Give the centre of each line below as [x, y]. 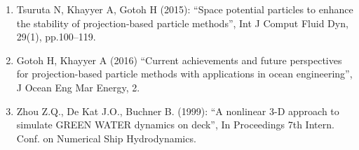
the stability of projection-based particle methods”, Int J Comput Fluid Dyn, [182, 23]
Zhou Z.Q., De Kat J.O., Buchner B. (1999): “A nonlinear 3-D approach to [178, 111]
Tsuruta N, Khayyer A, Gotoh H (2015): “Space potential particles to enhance [185, 9]
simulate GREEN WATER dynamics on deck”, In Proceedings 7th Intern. [175, 125]
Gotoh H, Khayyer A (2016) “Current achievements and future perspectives [179, 60]
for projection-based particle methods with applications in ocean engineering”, [184, 74]
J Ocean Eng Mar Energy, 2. [78, 87]
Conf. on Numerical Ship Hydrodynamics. [106, 138]
